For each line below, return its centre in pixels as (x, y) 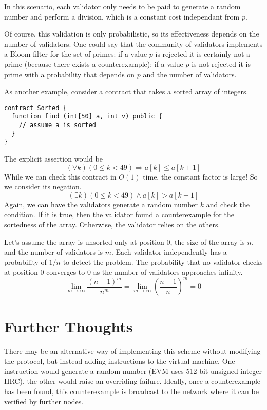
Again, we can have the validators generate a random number (101, 204)
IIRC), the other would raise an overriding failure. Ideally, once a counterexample (132, 381)
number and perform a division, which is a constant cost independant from (122, 16)
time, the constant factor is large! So (200, 176)
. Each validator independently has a (169, 252)
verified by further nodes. (44, 401)
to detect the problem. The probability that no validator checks (163, 262)
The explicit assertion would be (53, 159)
